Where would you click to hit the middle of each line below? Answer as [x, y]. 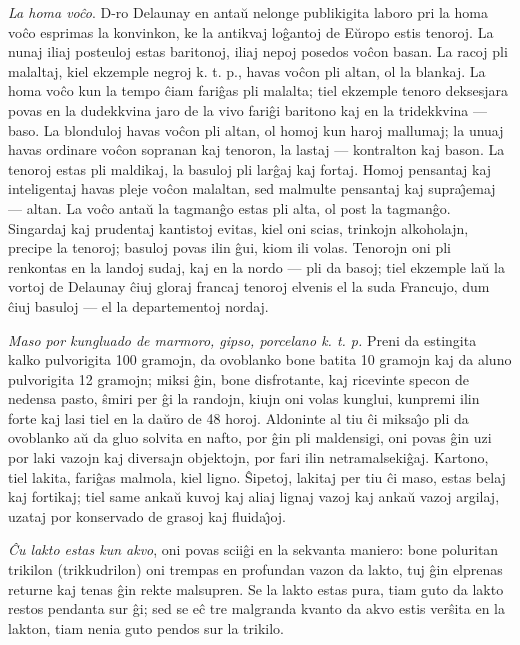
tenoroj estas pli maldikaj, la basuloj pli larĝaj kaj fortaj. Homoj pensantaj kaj [250, 168]
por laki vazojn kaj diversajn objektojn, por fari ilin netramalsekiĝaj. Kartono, [248, 457]
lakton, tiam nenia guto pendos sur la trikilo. [146, 627]
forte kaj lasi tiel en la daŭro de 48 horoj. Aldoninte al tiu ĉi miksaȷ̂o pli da [238, 417]
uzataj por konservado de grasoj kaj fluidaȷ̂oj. [147, 515]
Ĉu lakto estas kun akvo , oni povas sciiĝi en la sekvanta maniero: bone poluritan [253, 549]
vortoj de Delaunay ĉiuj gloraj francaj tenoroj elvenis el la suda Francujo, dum [249, 286]
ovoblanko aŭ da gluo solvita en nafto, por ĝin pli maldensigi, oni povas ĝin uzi [250, 437]
